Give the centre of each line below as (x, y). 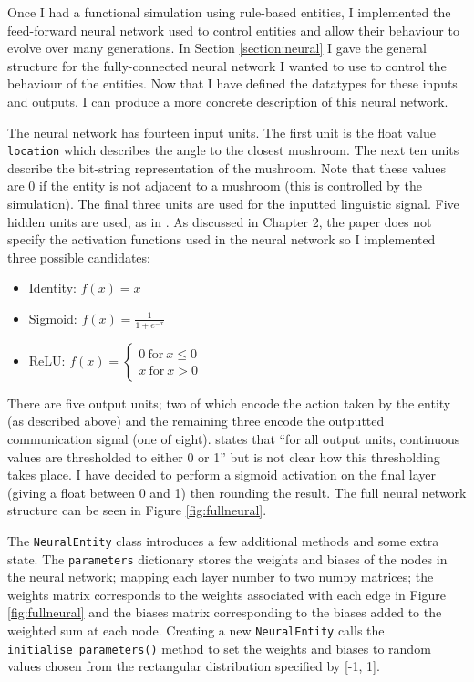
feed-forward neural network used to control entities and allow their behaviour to (233, 30)
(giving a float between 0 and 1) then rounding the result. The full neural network (237, 492)
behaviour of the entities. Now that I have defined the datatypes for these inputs (232, 83)
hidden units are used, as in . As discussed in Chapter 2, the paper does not (220, 221)
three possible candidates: (79, 257)
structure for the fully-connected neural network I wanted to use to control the (227, 65)
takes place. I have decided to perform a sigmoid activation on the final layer (222, 475)
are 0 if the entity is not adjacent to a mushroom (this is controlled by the (215, 186)
